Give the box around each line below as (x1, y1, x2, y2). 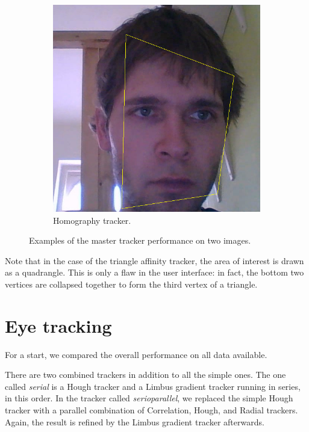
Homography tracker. (53, 214, 131, 226)
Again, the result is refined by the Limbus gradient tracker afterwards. (5, 415, 264, 428)
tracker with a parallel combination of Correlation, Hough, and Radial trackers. (5, 404, 298, 416)
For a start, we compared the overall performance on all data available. (5, 348, 267, 360)
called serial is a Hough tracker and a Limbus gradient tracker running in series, (5, 380, 301, 392)
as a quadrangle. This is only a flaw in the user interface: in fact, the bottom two (5, 266, 304, 279)
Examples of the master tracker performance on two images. (29, 234, 251, 247)
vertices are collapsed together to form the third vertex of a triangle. (5, 277, 258, 290)
